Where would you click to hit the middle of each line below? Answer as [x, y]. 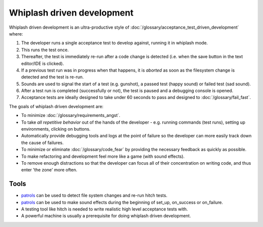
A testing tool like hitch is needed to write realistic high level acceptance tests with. [104, 209]
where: [16, 34]
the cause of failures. [42, 142]
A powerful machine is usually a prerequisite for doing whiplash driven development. [106, 216]
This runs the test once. [45, 50]
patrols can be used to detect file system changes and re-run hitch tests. [94, 195]
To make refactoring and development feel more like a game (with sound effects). [103, 156]
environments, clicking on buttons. [56, 129]
